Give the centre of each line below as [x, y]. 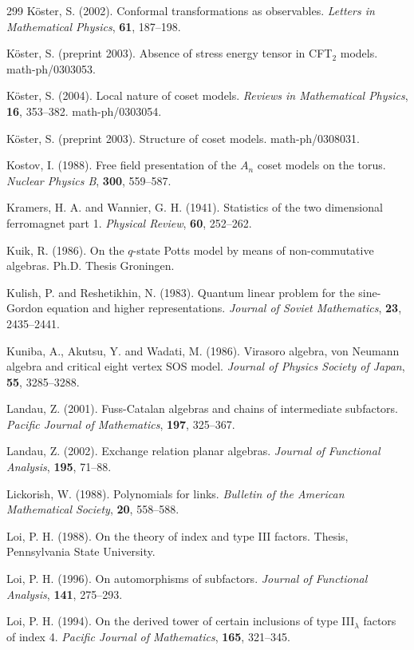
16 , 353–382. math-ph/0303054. [84, 111]
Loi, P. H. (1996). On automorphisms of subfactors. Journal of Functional [187, 579]
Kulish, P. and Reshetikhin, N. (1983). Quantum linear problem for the [181, 292]
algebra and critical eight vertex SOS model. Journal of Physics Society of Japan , [206, 366]
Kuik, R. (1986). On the [65, 250]
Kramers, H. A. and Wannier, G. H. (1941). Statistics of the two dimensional [195, 207]
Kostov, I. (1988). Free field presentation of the [122, 165]
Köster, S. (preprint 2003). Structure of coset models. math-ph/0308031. [183, 138]
